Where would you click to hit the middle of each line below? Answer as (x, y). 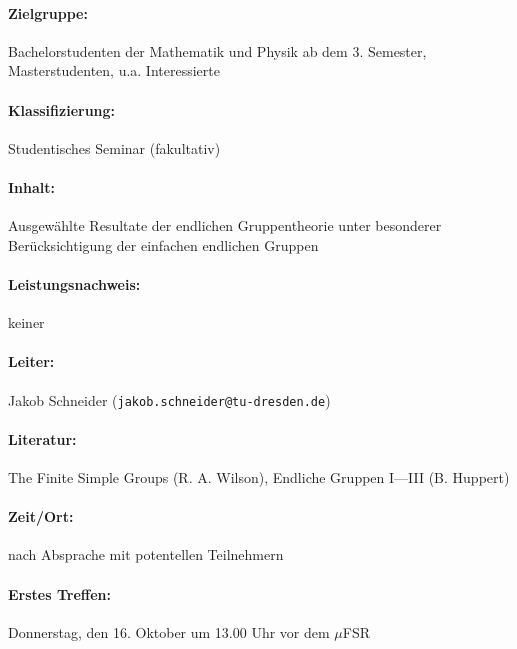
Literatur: (42, 438)
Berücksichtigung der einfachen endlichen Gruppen (163, 244)
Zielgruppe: (48, 12)
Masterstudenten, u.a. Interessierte (114, 70)
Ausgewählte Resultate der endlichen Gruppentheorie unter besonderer (225, 225)
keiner (26, 322)
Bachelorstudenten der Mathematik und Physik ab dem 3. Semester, (217, 50)
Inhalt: (32, 186)
